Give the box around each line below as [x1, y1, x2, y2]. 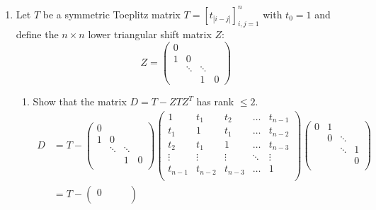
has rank [196, 94, 234, 109]
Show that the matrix [33, 94, 127, 109]
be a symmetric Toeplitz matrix [42, 6, 181, 21]
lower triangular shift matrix [88, 27, 212, 42]
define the [16, 27, 59, 42]
